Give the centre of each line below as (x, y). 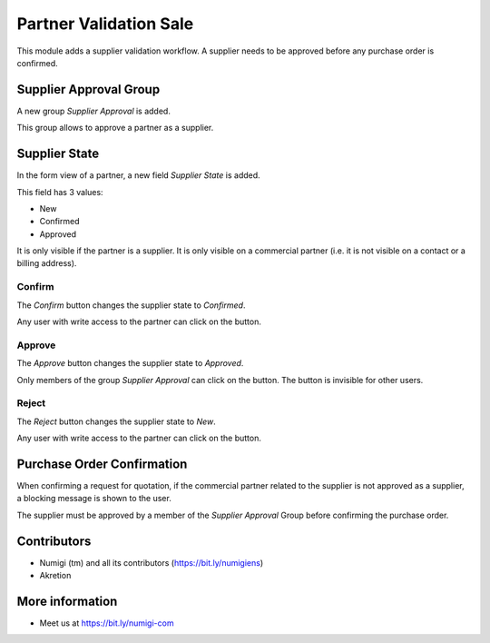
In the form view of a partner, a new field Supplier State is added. (138, 175)
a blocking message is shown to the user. (94, 499)
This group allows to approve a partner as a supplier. (115, 128)
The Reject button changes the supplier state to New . (117, 421)
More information (67, 601)
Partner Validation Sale (105, 24)
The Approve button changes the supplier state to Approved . (130, 363)
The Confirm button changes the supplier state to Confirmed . (131, 305)
